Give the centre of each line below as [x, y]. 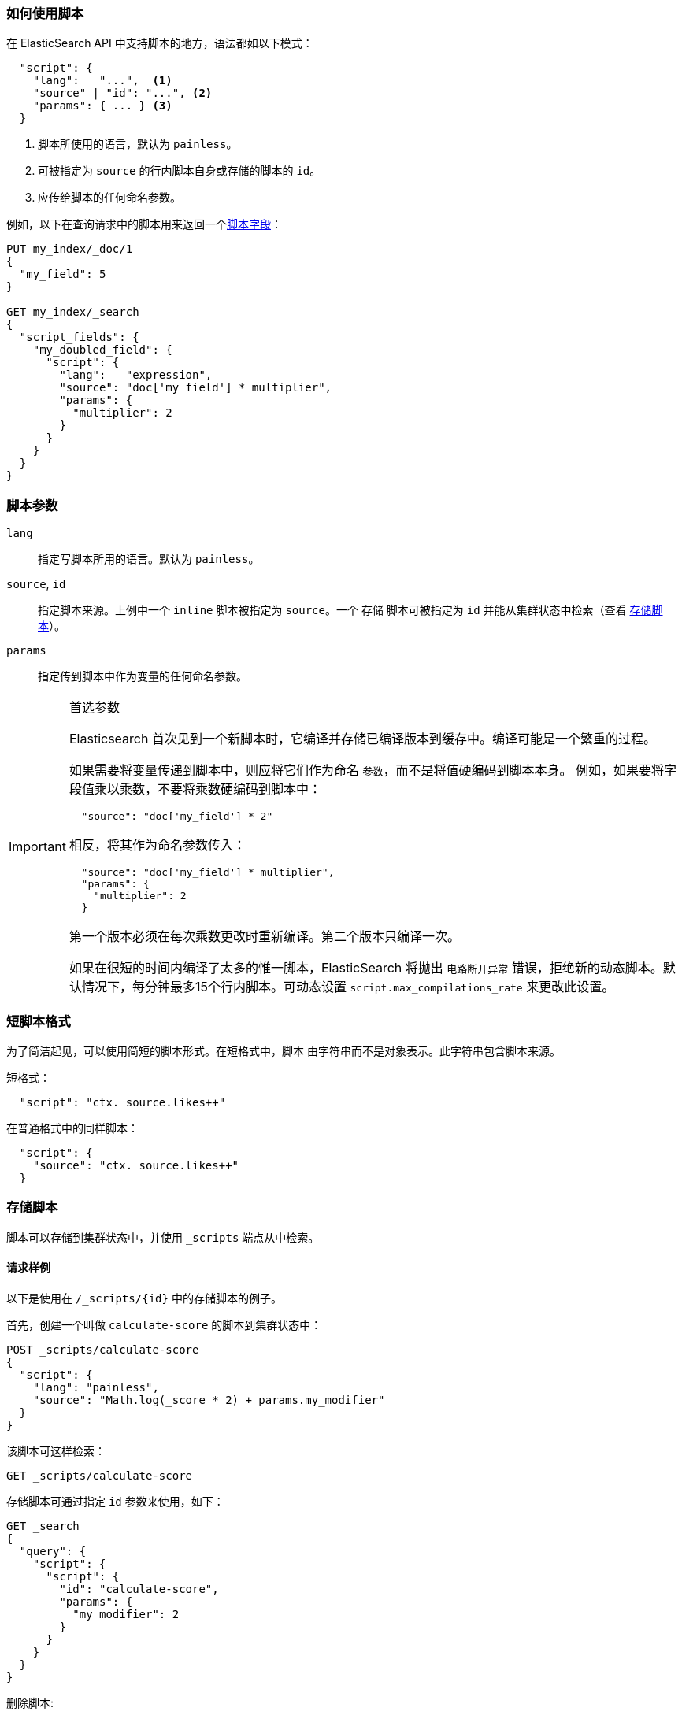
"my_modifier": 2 [126, 1614]
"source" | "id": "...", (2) [122, 93]
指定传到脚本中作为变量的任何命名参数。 [143, 676]
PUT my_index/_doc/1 [70, 249]
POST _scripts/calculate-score [103, 1349]
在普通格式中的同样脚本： [72, 1128]
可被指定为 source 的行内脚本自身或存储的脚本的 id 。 [180, 171]
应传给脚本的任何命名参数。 [109, 198]
